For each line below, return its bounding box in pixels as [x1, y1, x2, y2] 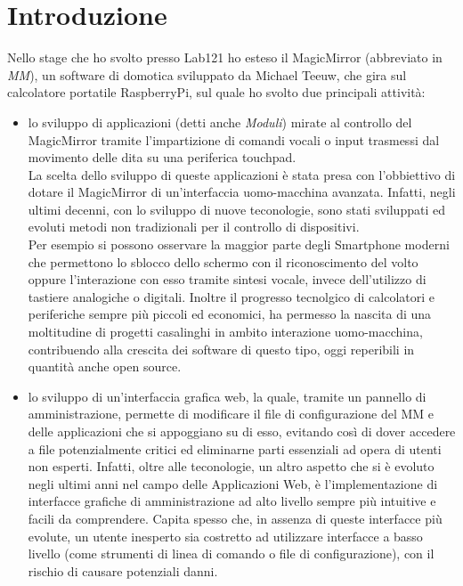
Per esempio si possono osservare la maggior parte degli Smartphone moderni [28, 235, 450, 254]
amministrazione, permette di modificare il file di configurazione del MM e [28, 404, 435, 423]
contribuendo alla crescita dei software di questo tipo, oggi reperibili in [28, 339, 415, 358]
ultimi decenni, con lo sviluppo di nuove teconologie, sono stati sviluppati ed [28, 199, 445, 218]
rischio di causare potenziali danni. [28, 561, 218, 580]
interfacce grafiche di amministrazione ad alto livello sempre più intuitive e [28, 492, 436, 510]
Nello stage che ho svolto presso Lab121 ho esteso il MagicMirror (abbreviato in [7, 48, 443, 67]
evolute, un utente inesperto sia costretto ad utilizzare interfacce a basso [28, 526, 423, 545]
